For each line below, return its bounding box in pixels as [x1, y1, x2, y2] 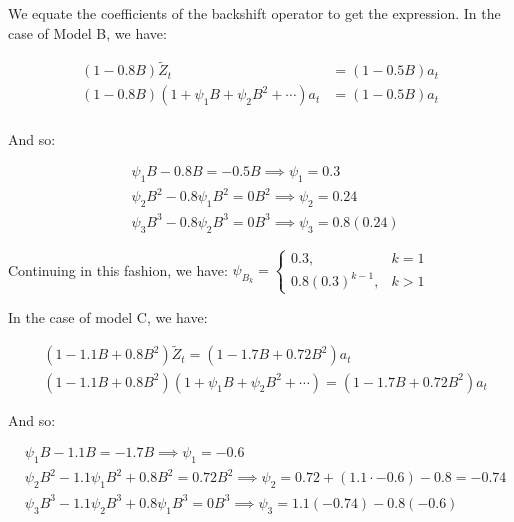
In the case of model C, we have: [8, 306, 208, 327]
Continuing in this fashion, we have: [8, 259, 228, 280]
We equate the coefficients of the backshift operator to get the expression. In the [8, 3, 501, 23]
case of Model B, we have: [8, 22, 167, 43]
